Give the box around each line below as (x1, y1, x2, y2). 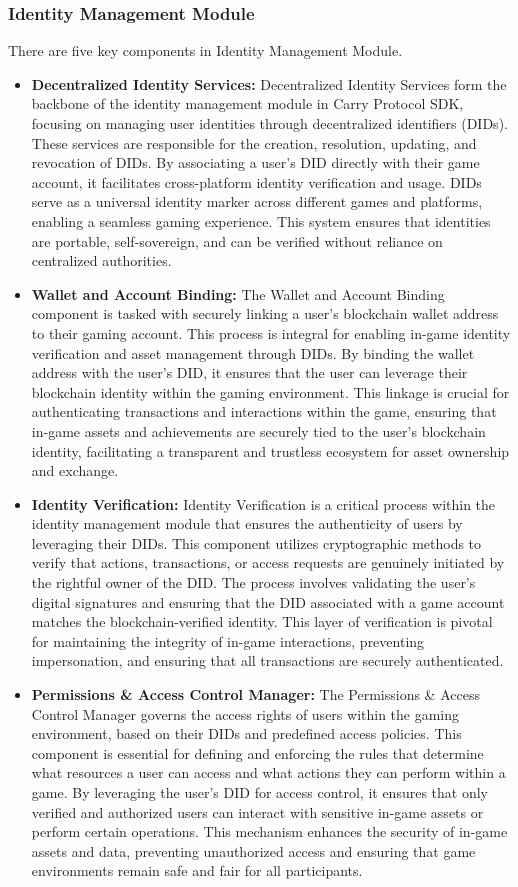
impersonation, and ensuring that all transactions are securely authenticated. (31, 650, 504, 671)
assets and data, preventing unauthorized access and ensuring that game (31, 840, 476, 861)
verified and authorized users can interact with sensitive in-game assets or (31, 801, 484, 822)
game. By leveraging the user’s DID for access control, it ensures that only (31, 782, 488, 802)
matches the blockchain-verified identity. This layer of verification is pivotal (31, 611, 493, 632)
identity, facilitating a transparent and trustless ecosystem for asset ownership (31, 440, 510, 461)
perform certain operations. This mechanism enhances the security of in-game (31, 821, 508, 842)
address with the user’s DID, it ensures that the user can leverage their (31, 362, 468, 383)
